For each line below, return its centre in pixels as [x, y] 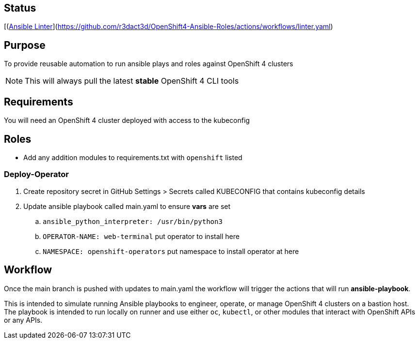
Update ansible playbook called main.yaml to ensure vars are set [127, 206]
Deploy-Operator [37, 174]
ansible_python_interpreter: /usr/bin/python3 [133, 221]
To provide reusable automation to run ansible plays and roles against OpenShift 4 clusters [149, 64]
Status [20, 8]
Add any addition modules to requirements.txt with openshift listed [133, 157]
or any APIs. [23, 320]
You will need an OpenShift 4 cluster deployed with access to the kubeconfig [127, 120]
